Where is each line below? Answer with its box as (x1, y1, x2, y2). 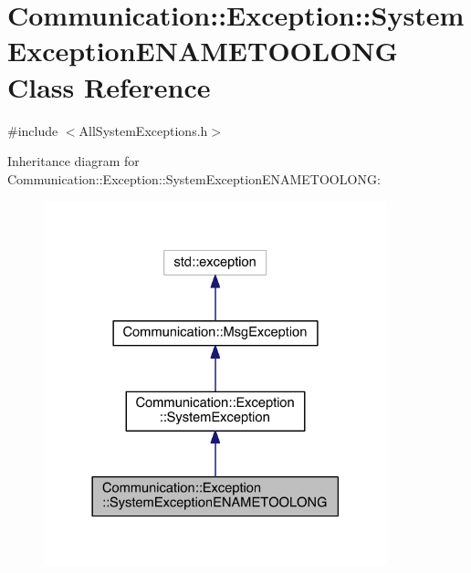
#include (7, 120, 58, 140)
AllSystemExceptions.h (78, 120, 208, 140)
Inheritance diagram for (7, 151, 140, 171)
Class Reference (7, 68, 211, 105)
